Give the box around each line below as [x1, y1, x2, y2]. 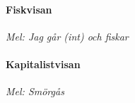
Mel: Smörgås [6, 84, 64, 99]
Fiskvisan [6, 1, 52, 16]
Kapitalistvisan [6, 56, 81, 71]
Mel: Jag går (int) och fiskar [6, 28, 129, 43]
